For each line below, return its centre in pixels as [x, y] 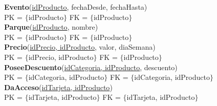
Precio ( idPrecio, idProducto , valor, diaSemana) [80, 47]
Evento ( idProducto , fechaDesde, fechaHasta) [76, 7]
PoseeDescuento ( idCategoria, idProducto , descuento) [91, 67]
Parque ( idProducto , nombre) [51, 27]
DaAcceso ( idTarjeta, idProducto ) [58, 87]
